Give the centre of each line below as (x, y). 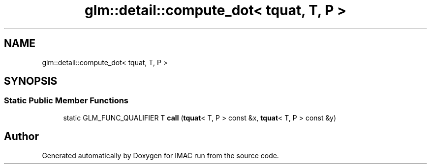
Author (21, 137)
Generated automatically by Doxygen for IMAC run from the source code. (160, 155)
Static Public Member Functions (66, 101)
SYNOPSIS (31, 81)
